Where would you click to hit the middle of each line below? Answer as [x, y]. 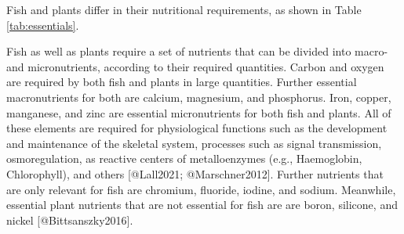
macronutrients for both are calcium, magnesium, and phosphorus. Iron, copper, [199, 97]
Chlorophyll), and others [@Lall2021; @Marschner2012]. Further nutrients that [195, 173]
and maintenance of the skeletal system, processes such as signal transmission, [194, 143]
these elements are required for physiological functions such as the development [197, 128]
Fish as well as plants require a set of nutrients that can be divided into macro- [197, 51]
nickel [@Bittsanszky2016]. [70, 220]
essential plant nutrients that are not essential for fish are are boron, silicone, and [202, 205]
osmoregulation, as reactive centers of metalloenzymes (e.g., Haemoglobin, [184, 158]
